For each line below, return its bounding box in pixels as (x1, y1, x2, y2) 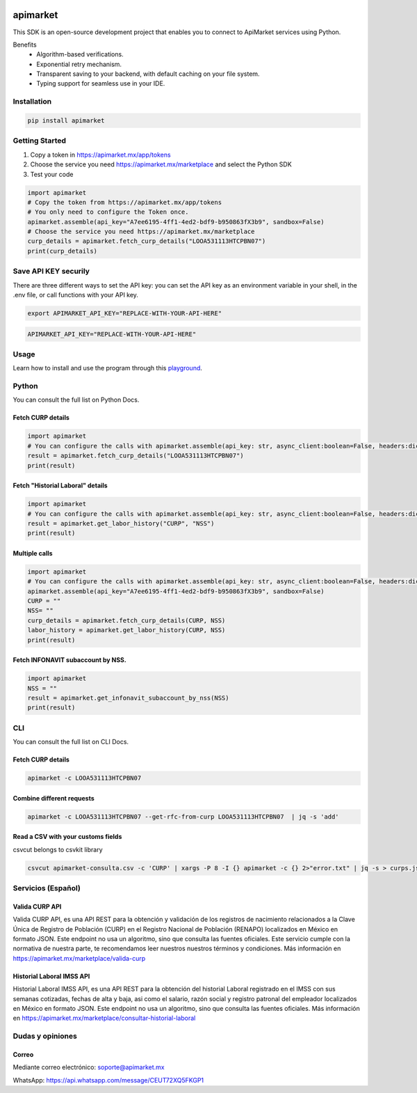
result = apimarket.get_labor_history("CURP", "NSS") (27, 519, 215, 527)
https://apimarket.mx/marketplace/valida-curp (13, 954, 146, 962)
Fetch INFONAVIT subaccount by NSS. (13, 656, 126, 664)
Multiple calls (13, 549, 53, 557)
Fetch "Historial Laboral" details (13, 481, 108, 490)
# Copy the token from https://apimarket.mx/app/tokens (27, 198, 222, 206)
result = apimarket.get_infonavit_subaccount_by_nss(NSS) (27, 694, 229, 702)
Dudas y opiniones (13, 1031, 78, 1041)
